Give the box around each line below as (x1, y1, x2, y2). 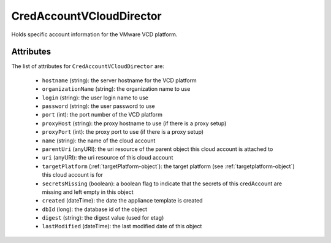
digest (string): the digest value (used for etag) (42, 214, 164, 222)
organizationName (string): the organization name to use (42, 85, 191, 93)
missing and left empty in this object (42, 188, 134, 196)
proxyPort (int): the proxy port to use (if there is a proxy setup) (42, 128, 204, 136)
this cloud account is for (42, 171, 104, 179)
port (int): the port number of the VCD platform (42, 111, 162, 118)
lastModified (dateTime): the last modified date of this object (42, 223, 202, 230)
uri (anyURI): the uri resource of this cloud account (42, 154, 173, 161)
